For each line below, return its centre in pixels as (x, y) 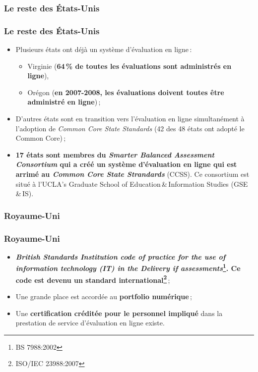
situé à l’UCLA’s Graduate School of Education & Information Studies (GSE (132, 184)
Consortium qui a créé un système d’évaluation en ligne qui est (126, 164)
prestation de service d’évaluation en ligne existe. (90, 323)
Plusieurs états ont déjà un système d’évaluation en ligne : (104, 49)
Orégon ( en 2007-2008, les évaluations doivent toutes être (126, 92)
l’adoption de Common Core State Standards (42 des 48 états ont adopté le (130, 128)
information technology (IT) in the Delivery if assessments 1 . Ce (128, 267)
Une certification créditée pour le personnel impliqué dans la (119, 313)
